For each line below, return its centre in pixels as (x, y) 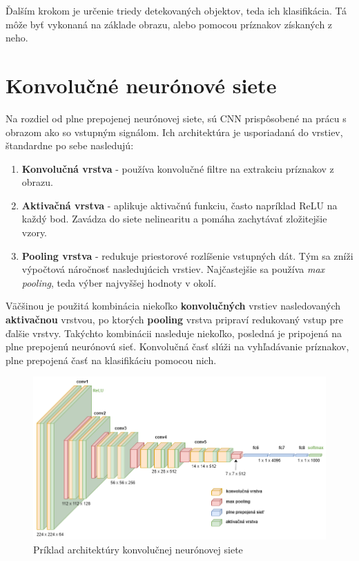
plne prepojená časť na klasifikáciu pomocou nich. (111, 360)
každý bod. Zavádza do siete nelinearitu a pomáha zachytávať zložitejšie (174, 219)
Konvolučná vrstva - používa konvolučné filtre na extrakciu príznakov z (178, 168)
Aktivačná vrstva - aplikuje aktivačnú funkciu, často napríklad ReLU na (179, 205)
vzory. (35, 232)
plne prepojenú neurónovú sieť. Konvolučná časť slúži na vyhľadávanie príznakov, (177, 346)
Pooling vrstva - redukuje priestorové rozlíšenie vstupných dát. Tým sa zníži (187, 255)
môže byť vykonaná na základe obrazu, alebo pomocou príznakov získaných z (169, 24)
